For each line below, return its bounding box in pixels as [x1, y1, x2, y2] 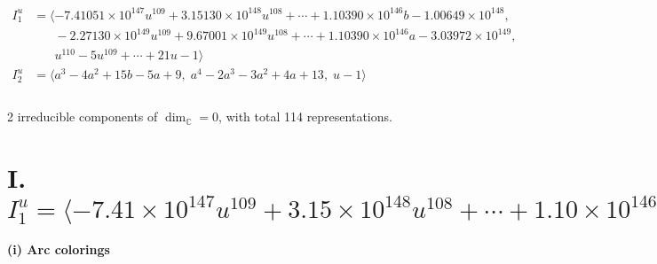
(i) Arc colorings [7, 240, 110, 259]
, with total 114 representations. [218, 107, 392, 126]
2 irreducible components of [7, 107, 158, 126]
